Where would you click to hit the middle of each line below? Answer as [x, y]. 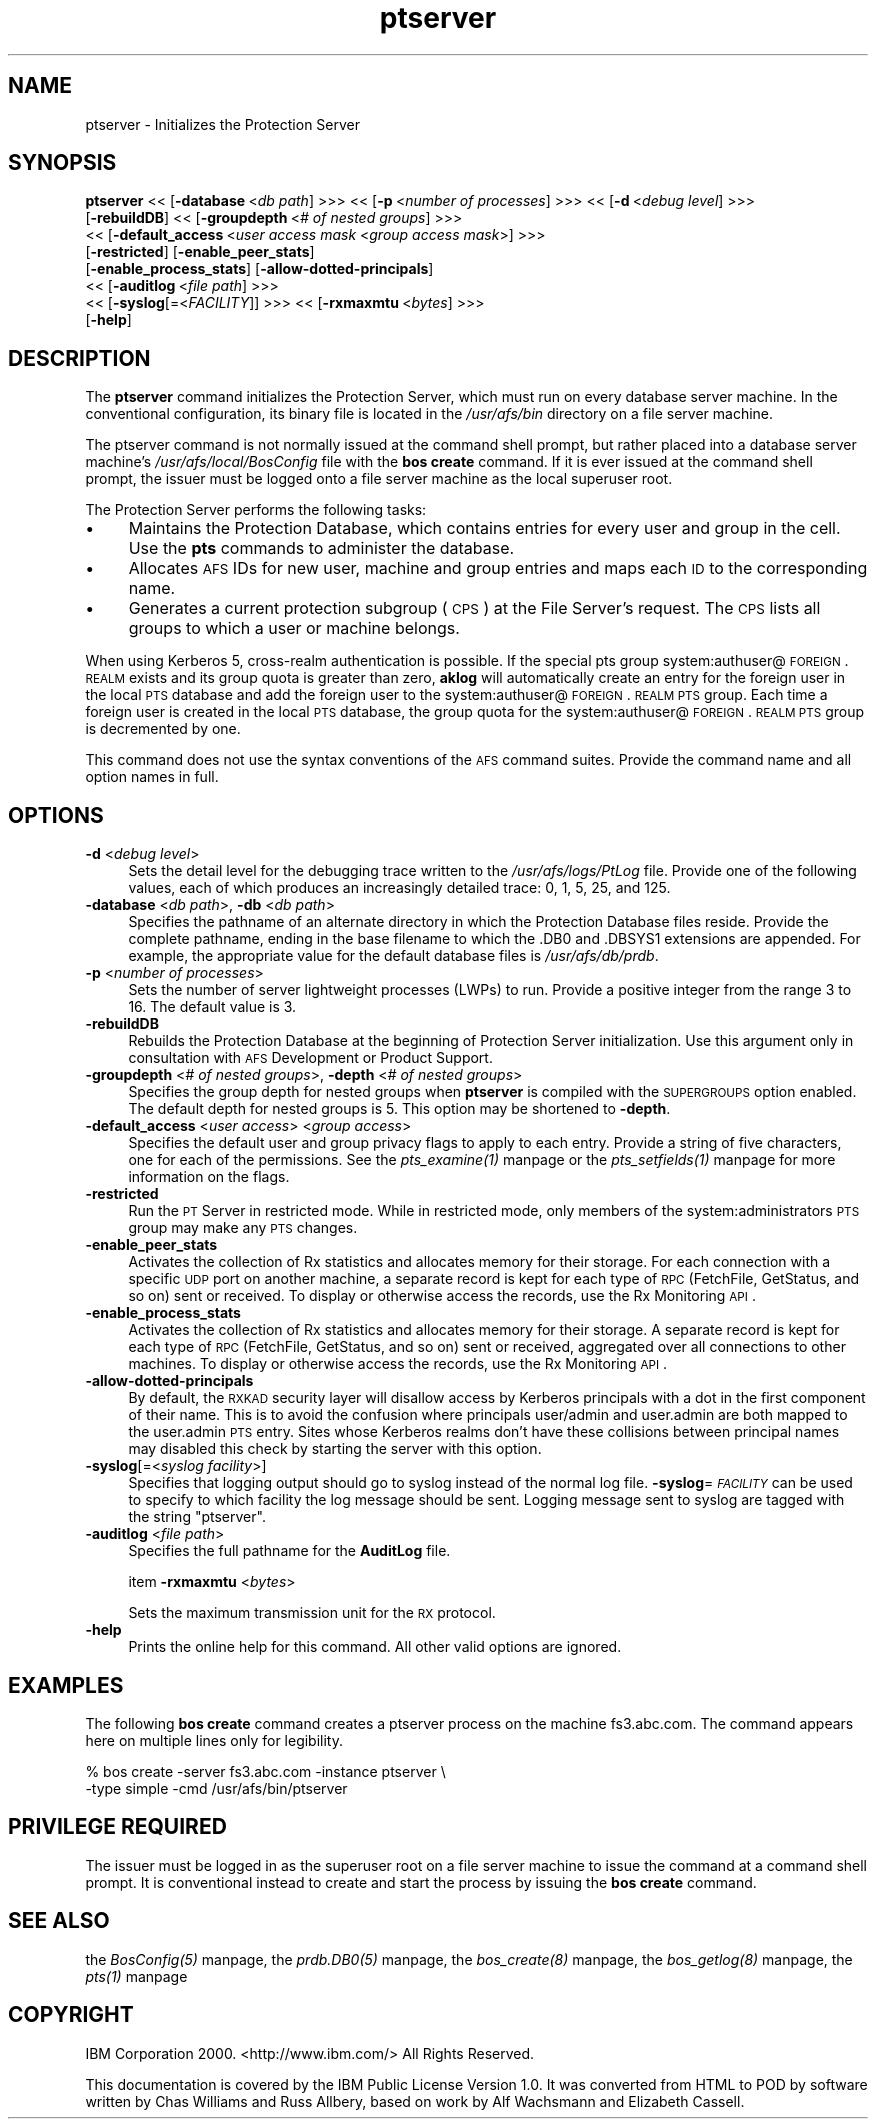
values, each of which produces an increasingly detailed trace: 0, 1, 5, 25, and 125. [399, 888]
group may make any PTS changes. [243, 1228]
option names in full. [152, 777]
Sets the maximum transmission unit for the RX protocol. [312, 1613]
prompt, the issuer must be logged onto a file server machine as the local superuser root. [379, 479]
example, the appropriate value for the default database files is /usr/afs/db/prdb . [393, 956]
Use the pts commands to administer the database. [321, 548]
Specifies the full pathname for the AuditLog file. [289, 1551]
